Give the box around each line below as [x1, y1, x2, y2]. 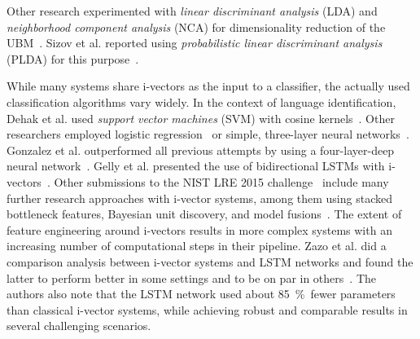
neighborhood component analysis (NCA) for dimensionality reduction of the [7, 18, 386, 35]
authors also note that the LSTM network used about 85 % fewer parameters [7, 285, 396, 302]
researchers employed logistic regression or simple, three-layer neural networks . [7, 125, 409, 143]
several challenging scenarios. [7, 317, 151, 334]
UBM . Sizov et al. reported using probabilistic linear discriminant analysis [7, 34, 383, 51]
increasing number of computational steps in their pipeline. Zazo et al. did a [7, 237, 387, 254]
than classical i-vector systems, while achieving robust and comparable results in [7, 301, 408, 318]
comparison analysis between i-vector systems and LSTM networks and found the [7, 253, 413, 270]
